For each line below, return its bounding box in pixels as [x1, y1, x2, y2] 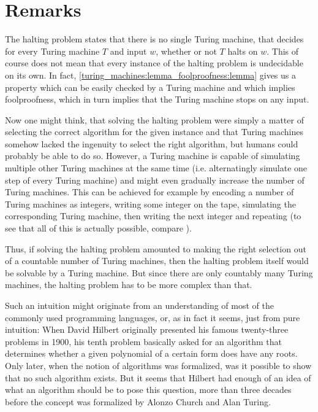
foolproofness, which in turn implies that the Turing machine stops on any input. [5, 93, 309, 106]
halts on [227, 44, 258, 57]
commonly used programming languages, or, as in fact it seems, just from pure [5, 311, 300, 324]
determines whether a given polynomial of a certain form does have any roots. [5, 347, 298, 360]
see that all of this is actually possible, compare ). [5, 222, 192, 235]
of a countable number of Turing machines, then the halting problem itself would [5, 254, 309, 267]
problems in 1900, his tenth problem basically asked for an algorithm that [5, 335, 282, 348]
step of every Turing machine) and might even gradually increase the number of [5, 173, 305, 186]
